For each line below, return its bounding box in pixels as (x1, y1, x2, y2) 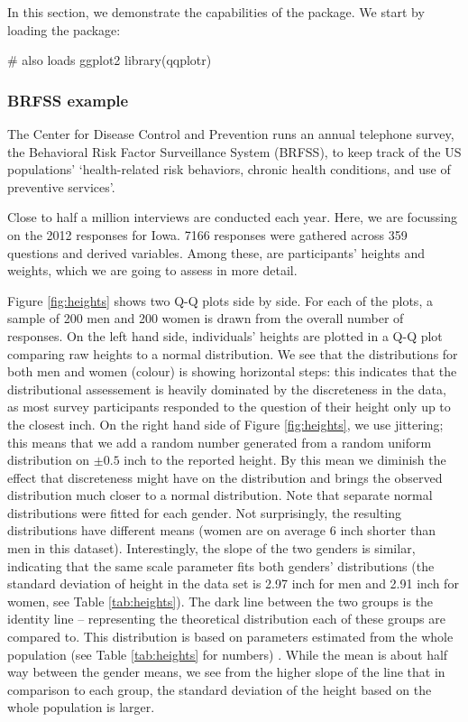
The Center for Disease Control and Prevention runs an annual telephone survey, (7, 125, 454, 143)
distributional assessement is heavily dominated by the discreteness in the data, (7, 379, 446, 398)
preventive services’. (7, 177, 115, 196)
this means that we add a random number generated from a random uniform (7, 432, 432, 451)
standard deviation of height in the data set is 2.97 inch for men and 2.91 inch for (7, 574, 459, 593)
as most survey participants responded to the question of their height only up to (7, 397, 451, 416)
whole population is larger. (7, 698, 155, 717)
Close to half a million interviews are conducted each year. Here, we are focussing (7, 208, 457, 227)
